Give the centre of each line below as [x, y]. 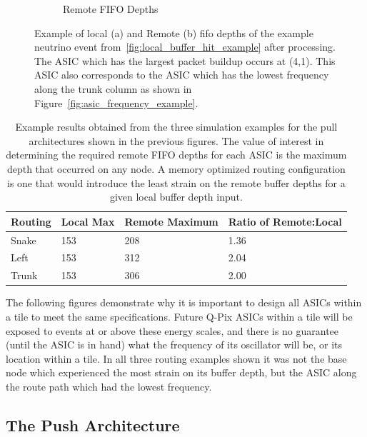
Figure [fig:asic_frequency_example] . [116, 102]
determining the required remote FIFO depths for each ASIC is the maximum [176, 155]
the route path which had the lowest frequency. [109, 386]
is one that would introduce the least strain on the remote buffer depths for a [176, 182]
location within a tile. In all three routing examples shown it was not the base [176, 358]
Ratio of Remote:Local [285, 221]
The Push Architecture [93, 425]
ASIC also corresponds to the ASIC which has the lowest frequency [182, 75]
